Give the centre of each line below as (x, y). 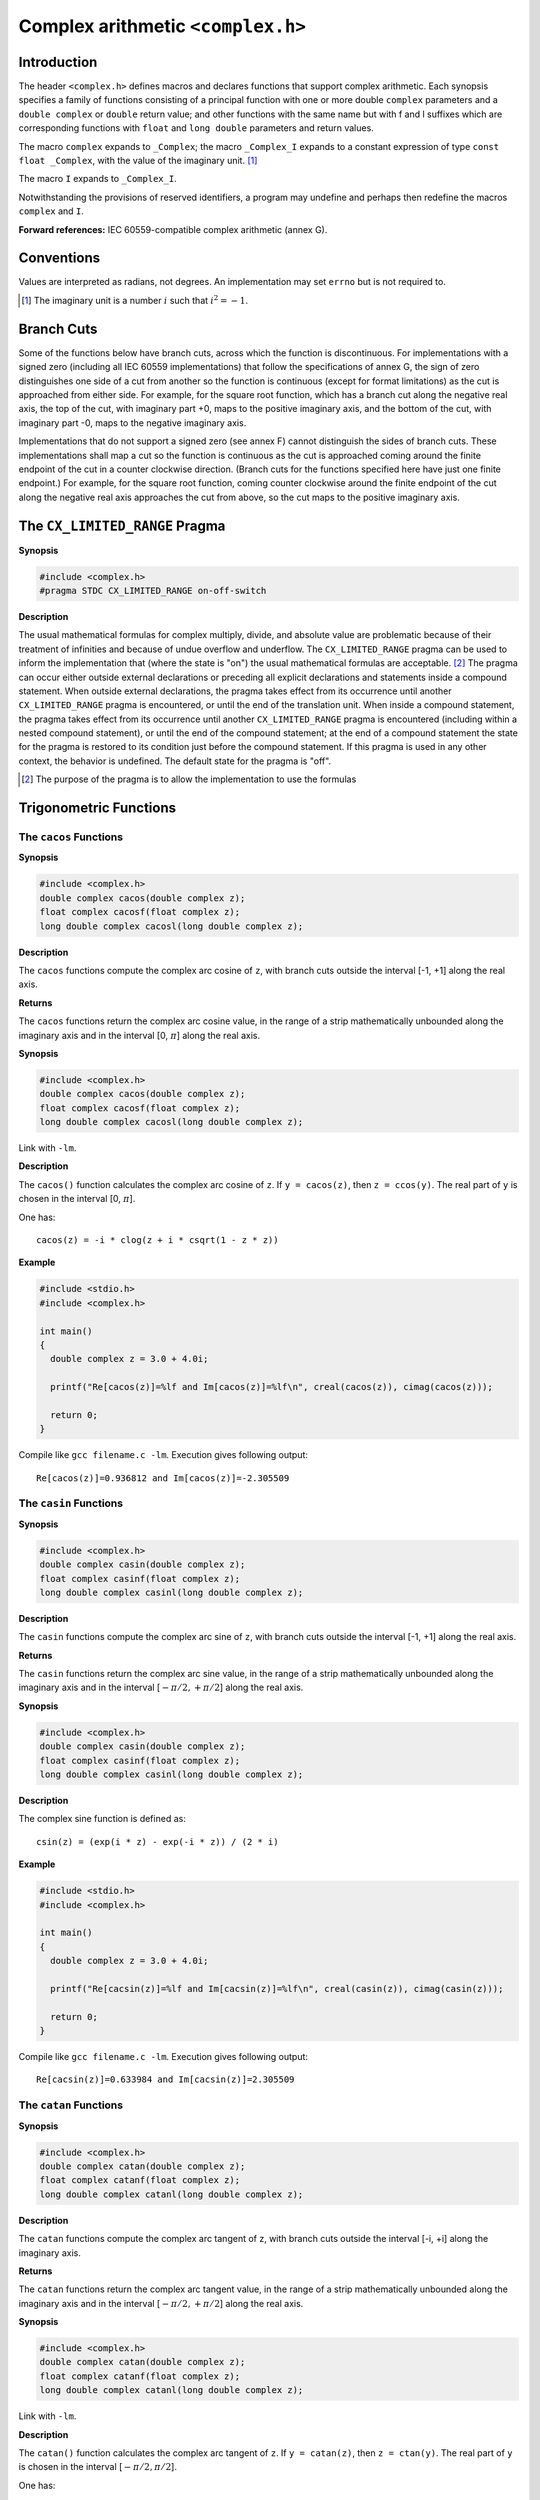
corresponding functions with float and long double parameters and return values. (196, 128)
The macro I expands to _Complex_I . (97, 179)
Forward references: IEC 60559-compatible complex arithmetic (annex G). (173, 229)
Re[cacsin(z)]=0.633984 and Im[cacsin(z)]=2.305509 (165, 2079)
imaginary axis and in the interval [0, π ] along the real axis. (139, 1035)
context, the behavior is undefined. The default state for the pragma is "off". (175, 761)
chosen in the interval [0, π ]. (77, 1199)
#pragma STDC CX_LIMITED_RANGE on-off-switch (153, 590)
